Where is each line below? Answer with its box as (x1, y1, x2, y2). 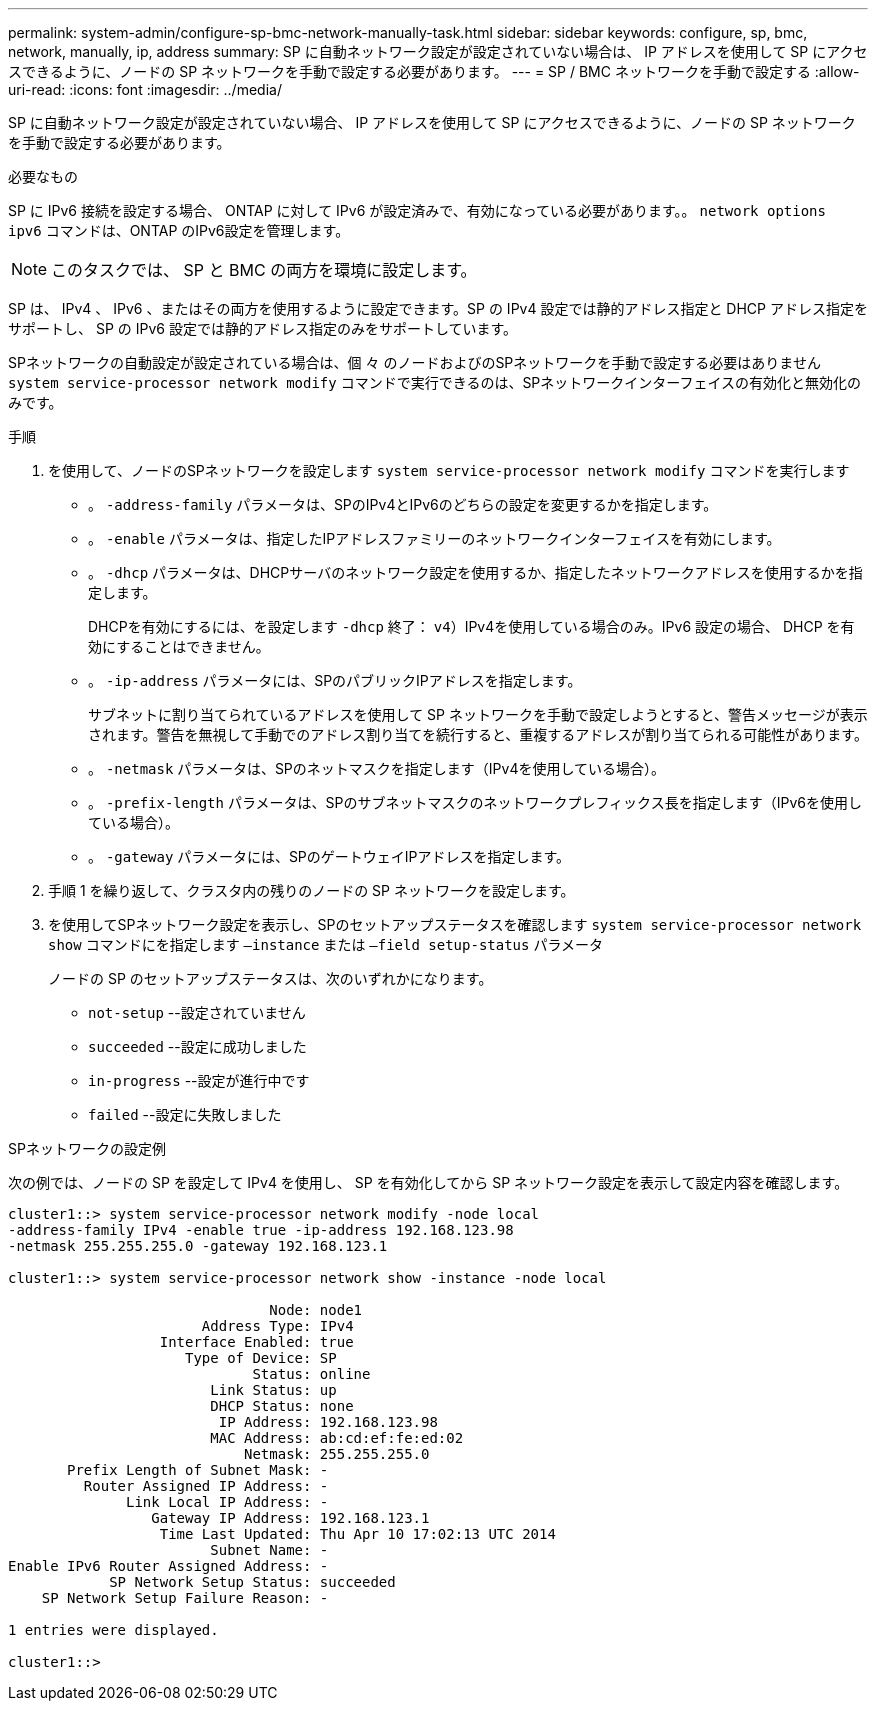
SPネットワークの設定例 (8, 1140, 166, 1157)
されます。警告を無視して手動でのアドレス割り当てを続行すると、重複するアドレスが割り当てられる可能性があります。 (88, 726, 868, 743)
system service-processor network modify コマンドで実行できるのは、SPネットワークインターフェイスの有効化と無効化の (8, 374, 862, 391)
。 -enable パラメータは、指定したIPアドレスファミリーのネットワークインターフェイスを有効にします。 (88, 530, 781, 547)
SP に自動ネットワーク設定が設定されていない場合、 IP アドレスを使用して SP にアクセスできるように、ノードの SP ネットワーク (8, 114, 856, 131)
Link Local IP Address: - (126, 1494, 329, 1510)
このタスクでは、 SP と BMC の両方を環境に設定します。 (51, 260, 477, 280)
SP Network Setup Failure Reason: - (41, 1590, 329, 1606)
